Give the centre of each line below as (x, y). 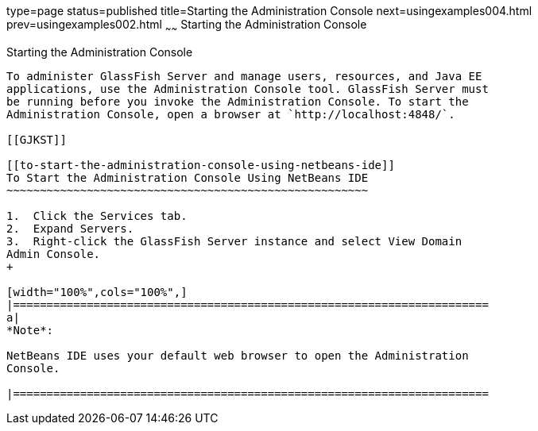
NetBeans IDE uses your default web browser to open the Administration (238, 355)
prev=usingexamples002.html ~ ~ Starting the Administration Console (187, 26)
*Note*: (30, 330)
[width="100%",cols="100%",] (97, 292)
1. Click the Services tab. (97, 215)
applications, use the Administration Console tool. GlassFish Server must (248, 89)
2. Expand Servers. (70, 228)
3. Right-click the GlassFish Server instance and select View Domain (234, 241)
